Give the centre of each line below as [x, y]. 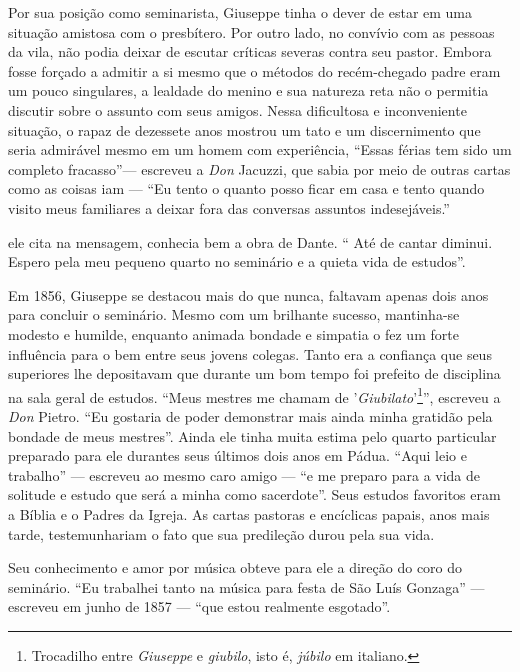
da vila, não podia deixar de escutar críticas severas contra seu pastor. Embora [250, 51]
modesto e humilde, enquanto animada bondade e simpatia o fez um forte [233, 333]
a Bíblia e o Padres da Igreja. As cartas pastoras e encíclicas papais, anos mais [249, 513]
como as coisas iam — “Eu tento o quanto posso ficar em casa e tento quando [246, 188]
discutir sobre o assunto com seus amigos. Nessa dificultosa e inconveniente [237, 109]
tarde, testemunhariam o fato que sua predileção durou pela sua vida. [221, 533]
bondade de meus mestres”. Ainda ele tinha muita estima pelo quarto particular [252, 435]
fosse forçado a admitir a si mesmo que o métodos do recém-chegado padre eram [254, 70]
